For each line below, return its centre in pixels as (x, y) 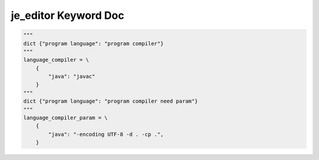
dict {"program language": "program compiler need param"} (110, 101)
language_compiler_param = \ (66, 118)
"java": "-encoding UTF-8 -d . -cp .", (106, 134)
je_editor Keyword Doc (68, 15)
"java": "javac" (72, 76)
